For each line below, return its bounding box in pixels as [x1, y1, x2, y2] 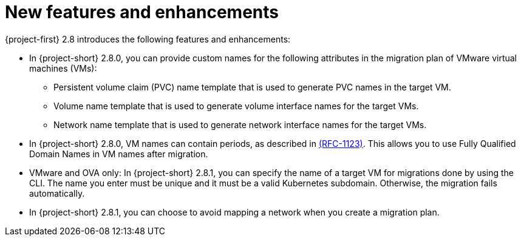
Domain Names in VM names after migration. [29, 148, 208, 159]
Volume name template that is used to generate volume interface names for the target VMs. [53, 100, 419, 111]
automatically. [29, 188, 85, 199]
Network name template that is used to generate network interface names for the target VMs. [53, 119, 427, 130]
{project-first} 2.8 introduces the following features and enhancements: [5, 33, 291, 44]
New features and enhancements [5, 2, 279, 22]
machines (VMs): [29, 63, 97, 73]
